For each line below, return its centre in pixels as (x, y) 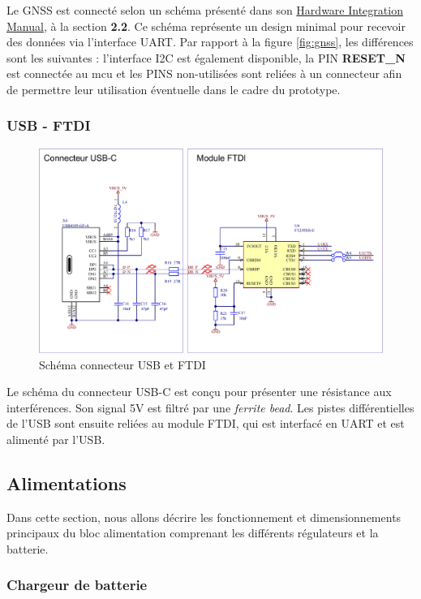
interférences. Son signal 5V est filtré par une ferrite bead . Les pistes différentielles (210, 407)
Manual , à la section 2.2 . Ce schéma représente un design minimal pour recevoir (206, 26)
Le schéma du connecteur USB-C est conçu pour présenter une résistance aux (199, 392)
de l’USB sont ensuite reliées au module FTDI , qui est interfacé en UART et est (206, 423)
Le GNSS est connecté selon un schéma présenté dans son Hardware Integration (205, 10)
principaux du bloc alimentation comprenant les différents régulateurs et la (193, 533)
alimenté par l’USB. (56, 439)
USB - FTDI (49, 125)
